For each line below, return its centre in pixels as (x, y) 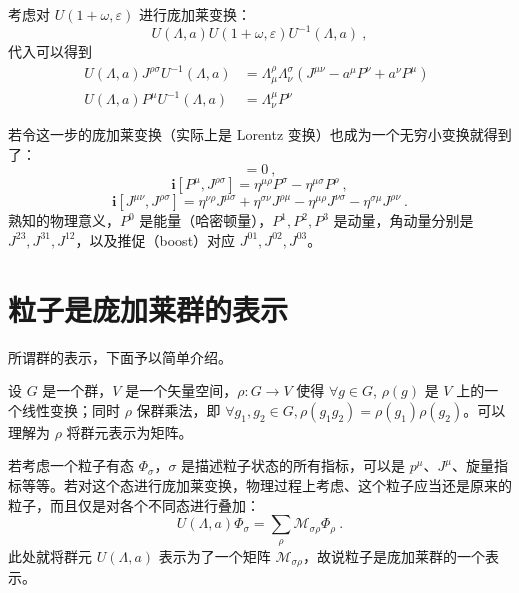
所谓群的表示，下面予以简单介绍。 (120, 356)
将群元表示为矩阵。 (129, 431)
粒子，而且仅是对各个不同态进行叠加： (134, 504)
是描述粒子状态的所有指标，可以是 (293, 465)
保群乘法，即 (178, 409)
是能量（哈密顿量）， (206, 220)
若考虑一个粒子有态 (71, 465)
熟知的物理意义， (64, 220)
